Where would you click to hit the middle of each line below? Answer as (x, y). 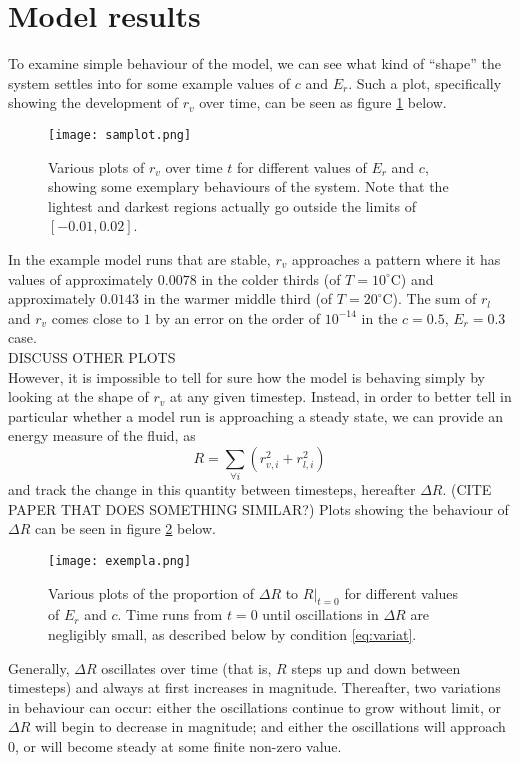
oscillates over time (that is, (186, 667)
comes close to (95, 317)
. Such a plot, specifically (425, 82)
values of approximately (81, 278)
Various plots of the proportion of (151, 592)
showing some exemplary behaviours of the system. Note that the (248, 186)
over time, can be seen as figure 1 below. (323, 102)
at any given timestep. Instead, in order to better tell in (341, 396)
